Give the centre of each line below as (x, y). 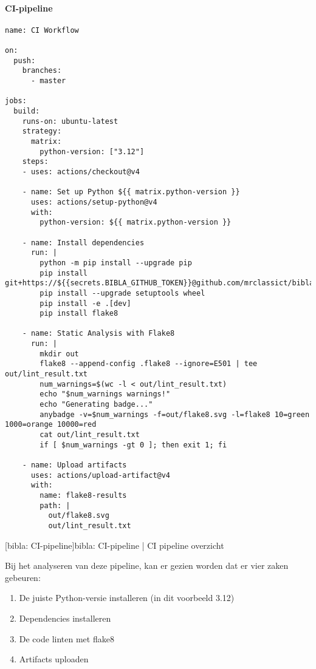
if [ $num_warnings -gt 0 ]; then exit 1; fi (133, 445)
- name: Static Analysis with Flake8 (98, 334)
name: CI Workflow (42, 30)
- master (48, 81)
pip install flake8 (79, 314)
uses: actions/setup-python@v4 (94, 202)
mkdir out (59, 354)
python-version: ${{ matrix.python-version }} (136, 222)
